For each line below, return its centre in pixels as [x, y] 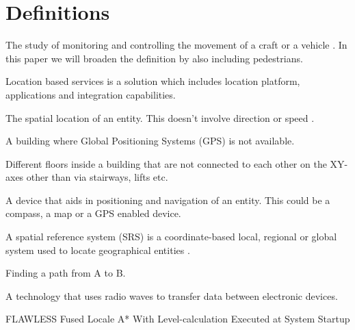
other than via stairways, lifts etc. [97, 177]
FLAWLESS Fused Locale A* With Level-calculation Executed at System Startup [178, 319]
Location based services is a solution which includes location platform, [153, 81]
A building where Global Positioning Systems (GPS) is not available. [150, 141]
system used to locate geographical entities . [98, 250]
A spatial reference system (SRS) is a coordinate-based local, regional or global [171, 237]
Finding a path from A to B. [66, 273]
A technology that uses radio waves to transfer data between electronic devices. [172, 295]
